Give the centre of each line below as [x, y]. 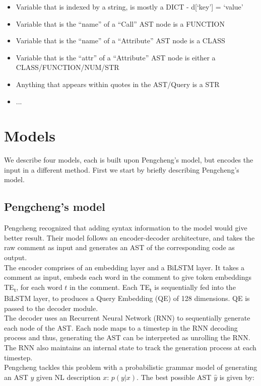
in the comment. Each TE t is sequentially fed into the [153, 287]
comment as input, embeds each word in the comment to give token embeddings [128, 277]
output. [16, 257]
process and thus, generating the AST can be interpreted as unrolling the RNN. [127, 337]
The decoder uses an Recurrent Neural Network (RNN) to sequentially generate [127, 318]
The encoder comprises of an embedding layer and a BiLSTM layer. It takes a [124, 267]
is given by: [237, 377]
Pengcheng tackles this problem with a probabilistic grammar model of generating [131, 367]
